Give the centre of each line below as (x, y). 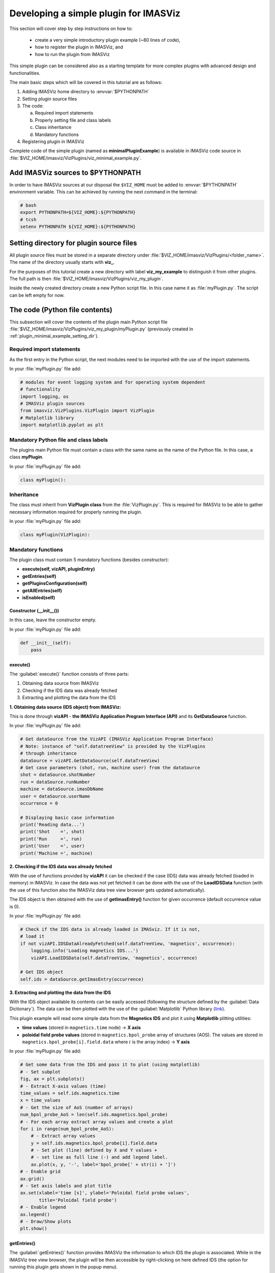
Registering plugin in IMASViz (53, 142)
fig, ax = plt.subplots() (52, 1079)
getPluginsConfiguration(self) (55, 584)
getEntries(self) (39, 576)
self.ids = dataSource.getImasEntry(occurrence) (82, 979)
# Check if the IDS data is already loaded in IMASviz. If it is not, (110, 929)
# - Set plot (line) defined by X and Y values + (94, 1150)
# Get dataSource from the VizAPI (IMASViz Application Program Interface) (117, 739)
